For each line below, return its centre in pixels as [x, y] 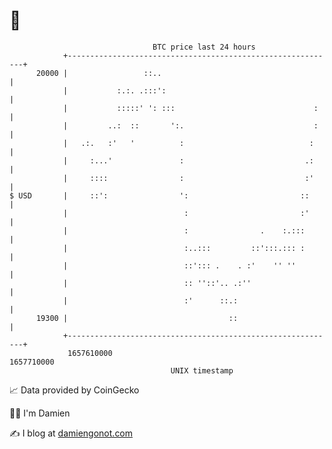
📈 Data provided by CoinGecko [74, 390]
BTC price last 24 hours [204, 47]
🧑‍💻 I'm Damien [40, 413]
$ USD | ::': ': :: [159, 195]
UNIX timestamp [202, 370]
